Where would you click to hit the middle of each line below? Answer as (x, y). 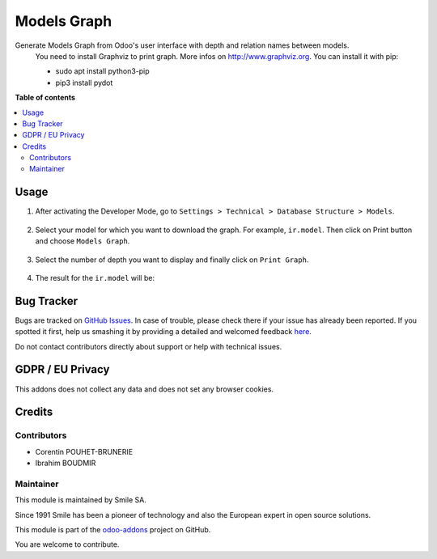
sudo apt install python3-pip (102, 71)
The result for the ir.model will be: (95, 277)
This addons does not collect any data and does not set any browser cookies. (144, 389)
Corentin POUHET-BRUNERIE (84, 451)
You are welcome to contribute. (67, 544)
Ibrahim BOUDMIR (66, 463)
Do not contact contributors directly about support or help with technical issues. (148, 346)
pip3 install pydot (84, 83)
